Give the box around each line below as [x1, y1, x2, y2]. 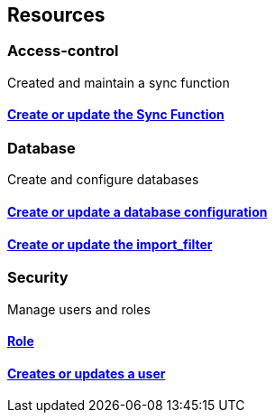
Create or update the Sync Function [7, 107, 225, 123]
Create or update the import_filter [7, 236, 213, 252]
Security [7, 268, 69, 287]
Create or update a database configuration [7, 204, 268, 219]
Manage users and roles [7, 301, 151, 317]
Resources [7, 4, 105, 26]
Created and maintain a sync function [7, 74, 230, 90]
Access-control [7, 42, 119, 61]
